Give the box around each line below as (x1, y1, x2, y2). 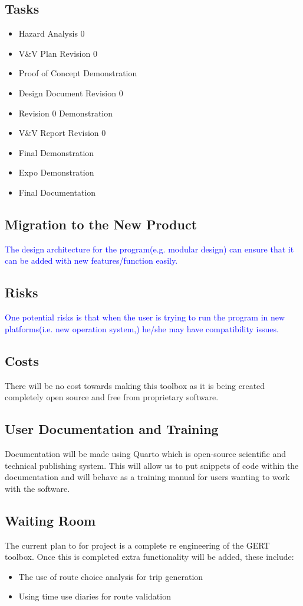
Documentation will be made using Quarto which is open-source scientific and (5, 447, 286, 459)
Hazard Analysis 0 (18, 27, 85, 40)
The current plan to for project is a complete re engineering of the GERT (5, 539, 270, 551)
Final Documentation (18, 186, 96, 198)
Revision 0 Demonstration (18, 106, 113, 119)
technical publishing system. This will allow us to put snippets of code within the (5, 459, 299, 471)
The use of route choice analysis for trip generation (18, 570, 203, 582)
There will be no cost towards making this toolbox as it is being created (5, 379, 265, 391)
